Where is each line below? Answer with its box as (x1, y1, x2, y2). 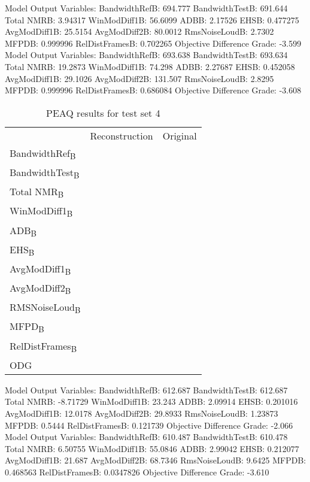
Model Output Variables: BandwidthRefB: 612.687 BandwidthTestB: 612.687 (5, 383, 288, 396)
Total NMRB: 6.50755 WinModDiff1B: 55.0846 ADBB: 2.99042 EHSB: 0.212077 (5, 442, 299, 454)
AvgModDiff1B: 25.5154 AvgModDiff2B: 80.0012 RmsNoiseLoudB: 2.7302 (5, 25, 274, 38)
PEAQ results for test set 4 (46, 105, 160, 120)
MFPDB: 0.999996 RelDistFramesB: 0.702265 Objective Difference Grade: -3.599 (5, 37, 302, 49)
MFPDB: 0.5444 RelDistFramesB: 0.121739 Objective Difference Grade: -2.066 (5, 419, 293, 431)
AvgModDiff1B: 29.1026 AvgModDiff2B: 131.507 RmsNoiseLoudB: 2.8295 (5, 72, 274, 84)
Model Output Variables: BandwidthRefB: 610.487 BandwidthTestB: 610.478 (5, 431, 288, 443)
